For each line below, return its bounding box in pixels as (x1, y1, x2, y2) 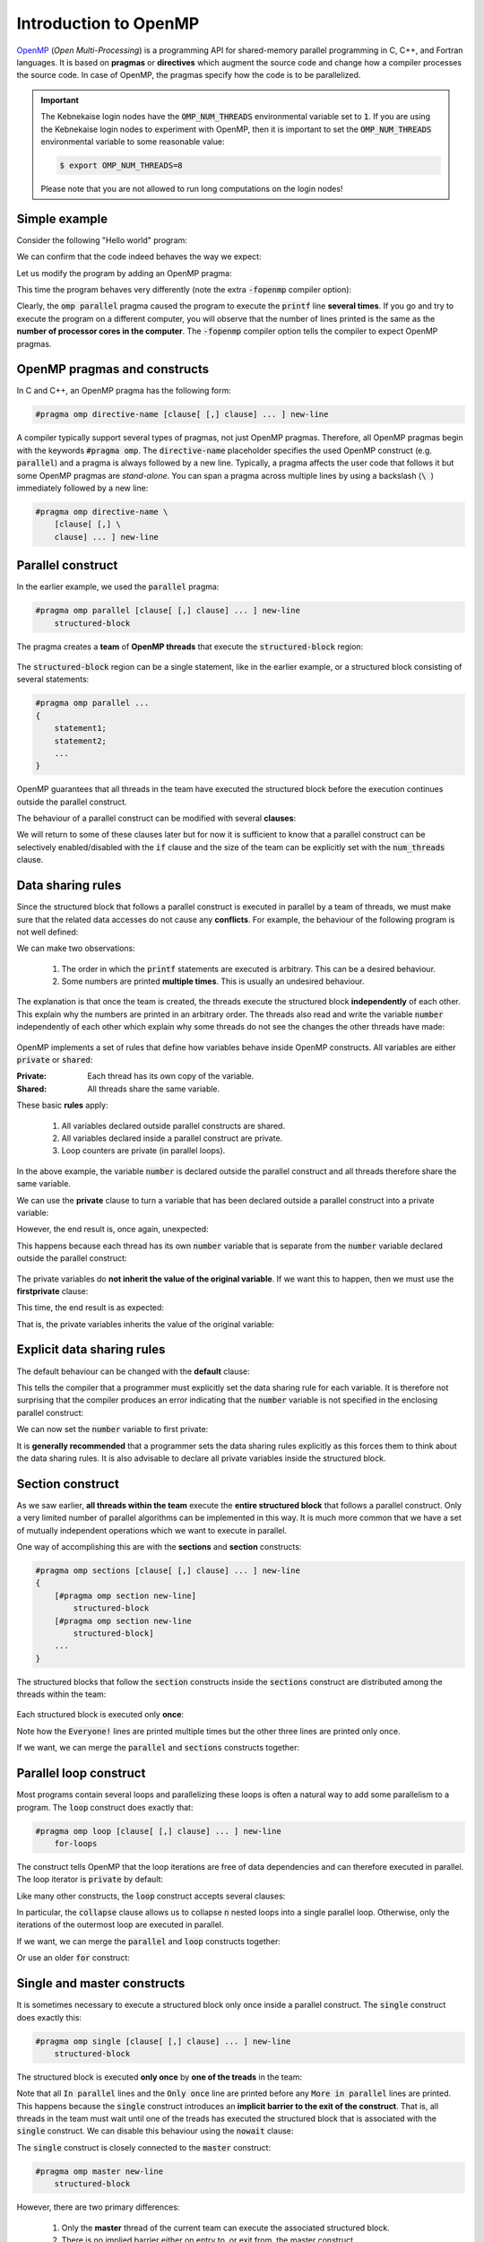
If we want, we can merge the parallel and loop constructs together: (16, 1935, 281, 1946)
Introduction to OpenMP (16, 13, 200, 33)
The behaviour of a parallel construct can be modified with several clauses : (16, 813, 297, 824)
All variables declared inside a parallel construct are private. (61, 1133, 283, 1143)
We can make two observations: (16, 943, 136, 954)
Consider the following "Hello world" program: (16, 234, 188, 246)
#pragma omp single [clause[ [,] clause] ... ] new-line (35, 2036, 291, 2046)
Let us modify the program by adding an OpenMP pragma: (16, 267, 232, 278)
